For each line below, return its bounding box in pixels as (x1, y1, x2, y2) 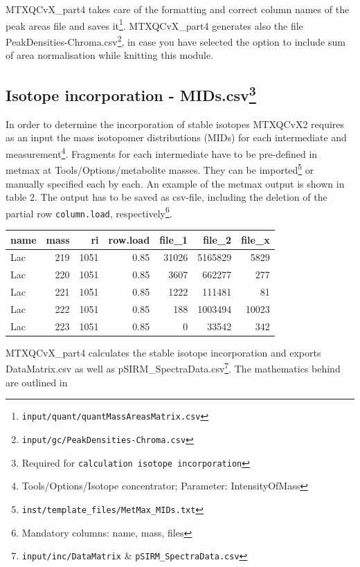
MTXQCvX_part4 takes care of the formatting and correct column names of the (6, 2, 350, 16)
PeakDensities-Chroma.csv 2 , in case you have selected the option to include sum (6, 32, 345, 48)
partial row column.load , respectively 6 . (6, 204, 172, 220)
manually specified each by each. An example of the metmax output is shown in (6, 176, 345, 190)
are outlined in (6, 375, 68, 389)
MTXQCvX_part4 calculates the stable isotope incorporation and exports (6, 345, 321, 359)
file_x (241, 232, 270, 246)
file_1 (159, 232, 188, 246)
